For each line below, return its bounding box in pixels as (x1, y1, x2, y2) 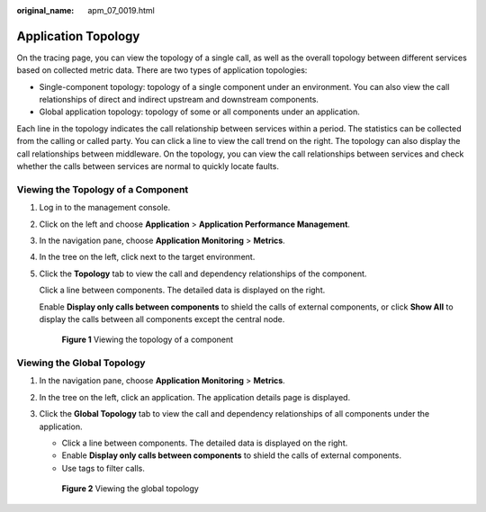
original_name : (16, 5, 75, 15)
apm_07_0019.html (87, 5, 155, 15)
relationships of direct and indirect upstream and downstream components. (39, 94, 319, 105)
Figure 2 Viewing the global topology (61, 483, 200, 494)
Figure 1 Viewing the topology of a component (61, 334, 234, 346)
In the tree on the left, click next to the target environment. (39, 252, 256, 263)
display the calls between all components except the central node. (39, 313, 285, 324)
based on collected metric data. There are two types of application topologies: (16, 65, 308, 76)
